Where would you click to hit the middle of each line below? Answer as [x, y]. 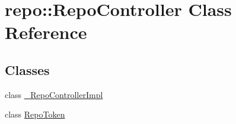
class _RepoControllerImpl [54, 94]
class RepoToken [35, 114]
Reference [46, 32]
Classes [27, 69]
